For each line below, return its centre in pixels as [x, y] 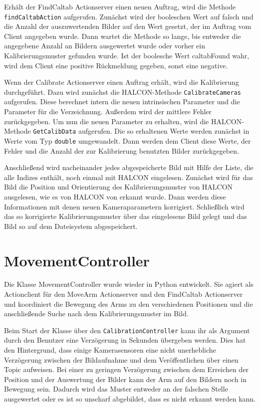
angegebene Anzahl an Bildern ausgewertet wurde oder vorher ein [105, 46]
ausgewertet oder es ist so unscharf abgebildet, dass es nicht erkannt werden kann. [130, 399]
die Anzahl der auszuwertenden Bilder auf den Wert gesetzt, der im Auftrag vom [128, 26]
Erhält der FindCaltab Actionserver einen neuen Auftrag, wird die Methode [120, 6]
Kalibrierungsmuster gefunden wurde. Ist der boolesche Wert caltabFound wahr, [127, 56]
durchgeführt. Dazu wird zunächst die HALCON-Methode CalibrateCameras [123, 92]
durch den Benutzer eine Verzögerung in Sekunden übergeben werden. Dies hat [125, 340]
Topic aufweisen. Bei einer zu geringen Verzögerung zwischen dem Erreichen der [126, 369]
